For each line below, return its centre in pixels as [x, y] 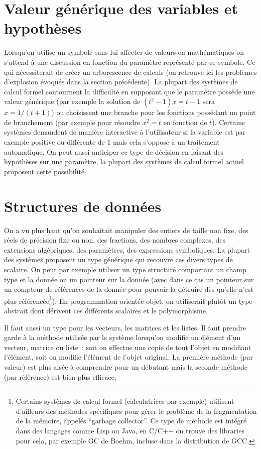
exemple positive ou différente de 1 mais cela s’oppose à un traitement [112, 142]
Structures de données [83, 206]
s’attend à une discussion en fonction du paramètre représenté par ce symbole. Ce [130, 62]
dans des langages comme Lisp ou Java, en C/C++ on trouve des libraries [130, 430]
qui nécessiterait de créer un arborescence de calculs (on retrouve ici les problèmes [130, 72]
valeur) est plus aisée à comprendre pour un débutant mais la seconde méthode [126, 366]
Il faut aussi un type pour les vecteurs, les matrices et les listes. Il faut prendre [125, 327]
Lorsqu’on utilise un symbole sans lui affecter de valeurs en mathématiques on [124, 52]
